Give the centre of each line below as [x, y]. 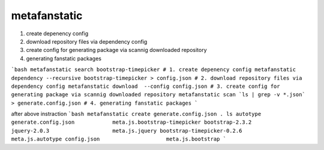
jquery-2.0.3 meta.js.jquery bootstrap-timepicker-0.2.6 [127, 131]
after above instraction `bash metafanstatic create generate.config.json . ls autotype [136, 114]
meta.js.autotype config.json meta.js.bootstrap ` [119, 139]
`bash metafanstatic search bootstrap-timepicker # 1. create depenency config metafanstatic [154, 70]
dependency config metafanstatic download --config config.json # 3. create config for [145, 86]
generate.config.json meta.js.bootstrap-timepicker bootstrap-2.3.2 [131, 122]
